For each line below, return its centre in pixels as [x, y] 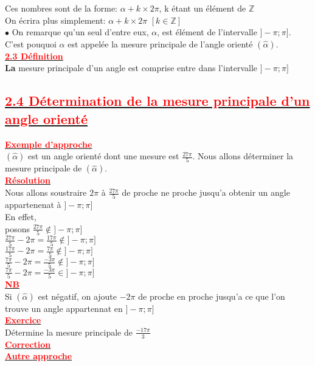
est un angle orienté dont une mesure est [104, 156]
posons [17, 228]
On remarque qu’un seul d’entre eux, [80, 32]
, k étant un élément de [202, 8]
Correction [28, 344]
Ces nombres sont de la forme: [61, 8]
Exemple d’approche [49, 144]
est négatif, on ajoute [78, 296]
